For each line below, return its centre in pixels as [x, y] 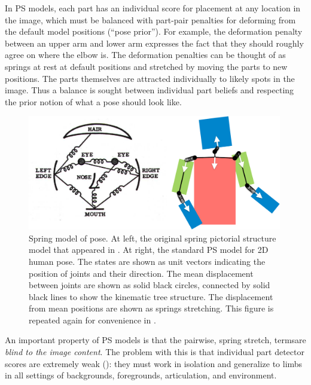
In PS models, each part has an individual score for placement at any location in [153, 8]
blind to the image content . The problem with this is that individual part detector [155, 352]
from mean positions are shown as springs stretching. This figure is [151, 308]
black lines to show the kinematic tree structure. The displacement [151, 296]
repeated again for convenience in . [92, 320]
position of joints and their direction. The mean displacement [141, 273]
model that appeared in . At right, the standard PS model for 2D [149, 250]
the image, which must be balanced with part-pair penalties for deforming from [150, 19]
